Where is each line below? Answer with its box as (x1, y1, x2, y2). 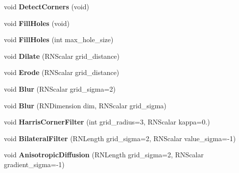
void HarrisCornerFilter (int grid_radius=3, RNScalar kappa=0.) (4, 117, 210, 127)
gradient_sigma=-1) (4, 159, 65, 169)
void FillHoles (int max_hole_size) (4, 34, 114, 45)
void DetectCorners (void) (4, 1, 89, 11)
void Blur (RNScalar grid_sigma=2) (4, 83, 116, 94)
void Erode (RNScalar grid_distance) (4, 67, 119, 77)
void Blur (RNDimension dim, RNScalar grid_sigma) (4, 100, 167, 110)
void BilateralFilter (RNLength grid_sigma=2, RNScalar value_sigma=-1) (4, 133, 236, 143)
